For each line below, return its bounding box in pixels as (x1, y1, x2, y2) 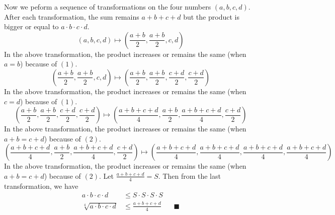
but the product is (183, 11, 239, 22)
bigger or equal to (4, 21, 59, 32)
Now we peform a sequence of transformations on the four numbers (4, 2, 211, 12)
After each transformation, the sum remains (4, 11, 139, 22)
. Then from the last (158, 170, 221, 181)
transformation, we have (4, 180, 78, 191)
